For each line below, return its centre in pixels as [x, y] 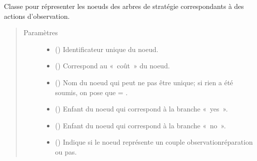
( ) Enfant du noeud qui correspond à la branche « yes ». [141, 109]
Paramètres [41, 32]
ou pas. [66, 151]
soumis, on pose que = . [91, 92]
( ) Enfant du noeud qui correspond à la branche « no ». [141, 125]
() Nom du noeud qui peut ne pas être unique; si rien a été [144, 82]
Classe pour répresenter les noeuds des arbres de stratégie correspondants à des [124, 6]
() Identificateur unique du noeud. [107, 49]
